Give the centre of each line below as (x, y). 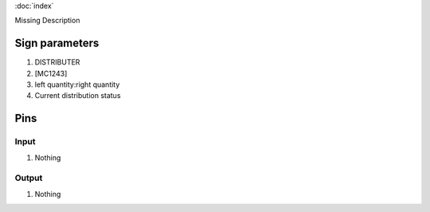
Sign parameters (57, 43)
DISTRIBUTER (57, 62)
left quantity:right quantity (77, 84)
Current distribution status (78, 96)
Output (29, 178)
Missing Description (47, 21)
